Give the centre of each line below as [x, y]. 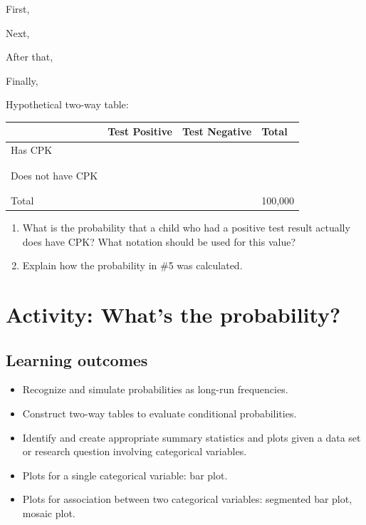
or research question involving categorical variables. [135, 451]
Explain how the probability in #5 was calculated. [132, 265]
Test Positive [140, 131]
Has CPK [32, 150]
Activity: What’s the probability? [173, 315]
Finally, [22, 80]
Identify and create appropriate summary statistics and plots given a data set [192, 437]
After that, [30, 57]
